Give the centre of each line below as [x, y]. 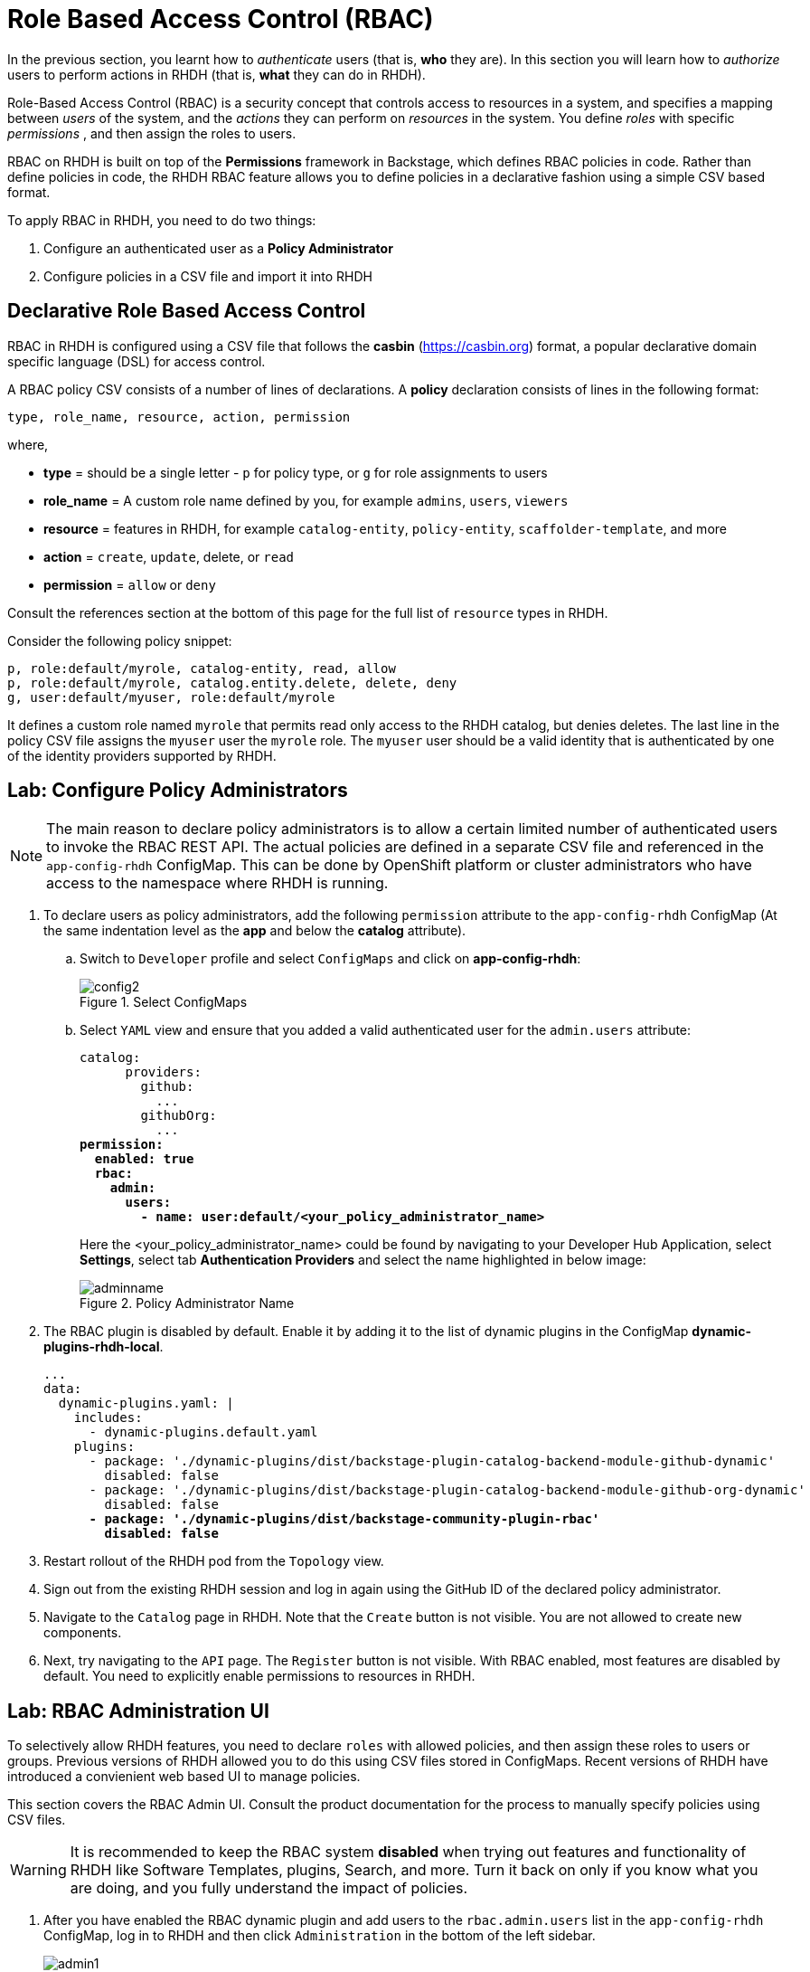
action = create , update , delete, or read [169, 556]
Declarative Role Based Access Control [187, 311]
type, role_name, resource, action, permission [179, 417]
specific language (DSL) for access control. [137, 361]
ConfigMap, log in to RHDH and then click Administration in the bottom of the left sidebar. [320, 1936]
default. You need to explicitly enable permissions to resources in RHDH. [259, 1676]
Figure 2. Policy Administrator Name [187, 1304]
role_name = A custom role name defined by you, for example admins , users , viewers [306, 500]
